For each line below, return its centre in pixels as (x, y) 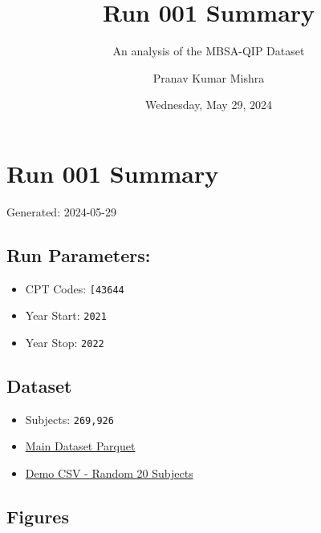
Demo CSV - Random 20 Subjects (109, 473)
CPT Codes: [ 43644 (75, 288)
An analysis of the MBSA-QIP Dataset (209, 51)
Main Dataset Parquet (80, 446)
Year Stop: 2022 (65, 342)
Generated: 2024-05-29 (62, 211)
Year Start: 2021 (66, 315)
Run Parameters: (79, 254)
